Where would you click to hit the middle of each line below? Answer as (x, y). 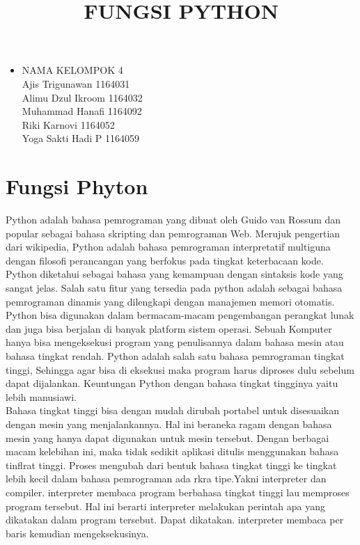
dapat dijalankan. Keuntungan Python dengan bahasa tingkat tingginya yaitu (172, 383)
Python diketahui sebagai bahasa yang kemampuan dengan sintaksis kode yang (174, 274)
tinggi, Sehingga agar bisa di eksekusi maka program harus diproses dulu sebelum (180, 369)
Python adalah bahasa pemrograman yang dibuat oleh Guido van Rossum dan (173, 220)
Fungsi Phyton (77, 186)
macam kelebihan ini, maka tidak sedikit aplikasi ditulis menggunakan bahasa (172, 451)
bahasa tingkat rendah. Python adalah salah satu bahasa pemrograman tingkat (175, 356)
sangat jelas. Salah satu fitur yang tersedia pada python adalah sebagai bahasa (174, 288)
